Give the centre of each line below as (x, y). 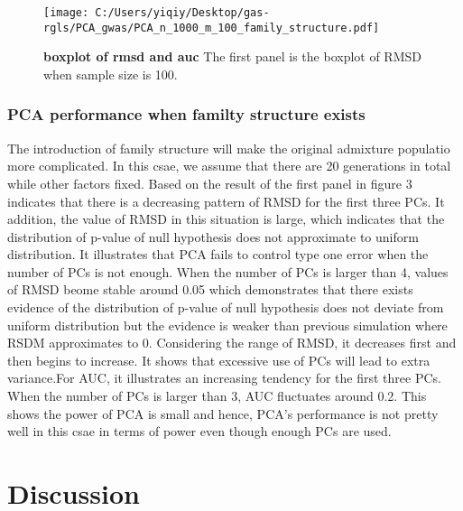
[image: (66, 13)
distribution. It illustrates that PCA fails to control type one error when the (218, 254)
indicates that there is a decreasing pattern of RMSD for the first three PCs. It (226, 201)
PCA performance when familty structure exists (186, 114)
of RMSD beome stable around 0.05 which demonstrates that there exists (210, 289)
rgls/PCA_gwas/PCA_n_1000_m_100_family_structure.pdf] (212, 28)
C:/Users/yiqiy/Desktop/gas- (182, 13)
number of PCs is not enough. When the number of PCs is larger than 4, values (228, 271)
